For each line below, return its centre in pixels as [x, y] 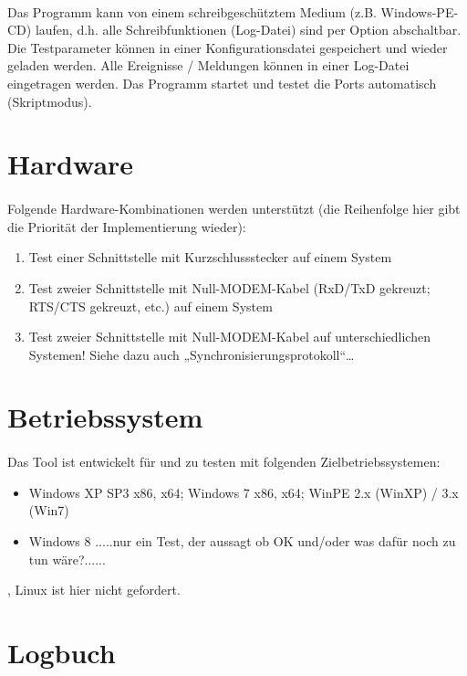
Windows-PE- [420, 11]
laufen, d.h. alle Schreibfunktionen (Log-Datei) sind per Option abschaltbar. [248, 30]
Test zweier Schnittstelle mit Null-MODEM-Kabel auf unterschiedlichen [229, 337]
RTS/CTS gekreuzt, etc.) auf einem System [150, 306]
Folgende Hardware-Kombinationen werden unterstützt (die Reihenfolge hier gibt [234, 209]
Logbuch [62, 652]
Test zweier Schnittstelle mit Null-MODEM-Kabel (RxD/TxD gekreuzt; [229, 287]
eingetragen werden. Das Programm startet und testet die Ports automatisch [222, 83]
